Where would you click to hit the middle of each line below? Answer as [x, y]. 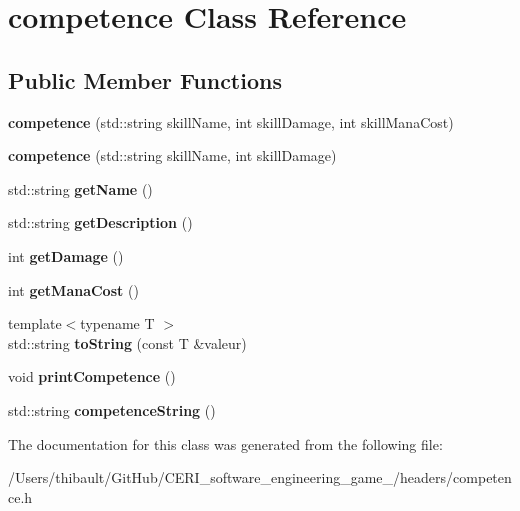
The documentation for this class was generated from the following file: [225, 443]
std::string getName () [80, 188]
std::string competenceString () [112, 409]
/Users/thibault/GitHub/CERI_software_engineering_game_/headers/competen [260, 477]
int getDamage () [66, 255]
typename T [117, 323]
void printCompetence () [92, 376]
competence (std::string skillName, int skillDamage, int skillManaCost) [231, 121]
